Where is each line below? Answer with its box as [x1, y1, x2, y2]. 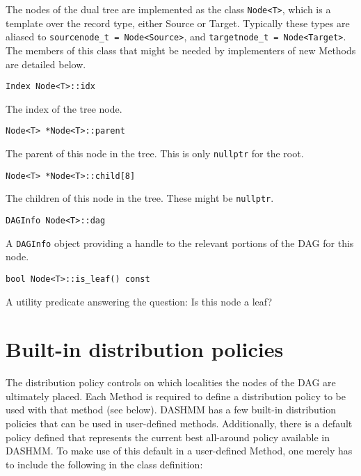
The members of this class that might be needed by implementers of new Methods [6, 42, 356, 57]
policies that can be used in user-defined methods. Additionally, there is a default [6, 416, 353, 431]
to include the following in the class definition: [6, 457, 203, 471]
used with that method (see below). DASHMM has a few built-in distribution [6, 402, 337, 417]
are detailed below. [6, 56, 86, 71]
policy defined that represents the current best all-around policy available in [6, 429, 330, 444]
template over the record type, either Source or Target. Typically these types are [6, 15, 350, 30]
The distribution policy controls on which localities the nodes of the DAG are [6, 375, 336, 390]
